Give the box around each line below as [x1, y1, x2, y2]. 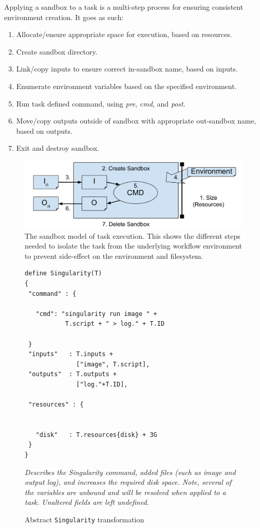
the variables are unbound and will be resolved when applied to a [25, 486, 226, 497]
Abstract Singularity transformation [25, 514, 144, 525]
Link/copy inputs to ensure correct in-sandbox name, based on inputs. [16, 63, 238, 74]
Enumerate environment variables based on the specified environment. [16, 80, 237, 91]
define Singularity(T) [25, 270, 102, 277]
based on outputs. [16, 125, 72, 136]
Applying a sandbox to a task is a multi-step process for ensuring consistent [4, 2, 244, 12]
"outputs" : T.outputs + [28, 371, 117, 378]
